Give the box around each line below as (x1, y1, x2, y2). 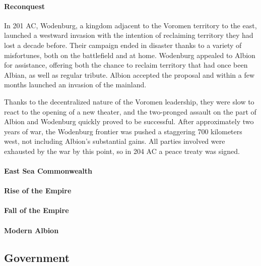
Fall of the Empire (4, 205, 69, 216)
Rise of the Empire (4, 185, 72, 196)
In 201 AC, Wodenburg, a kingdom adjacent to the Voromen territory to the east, (4, 20, 257, 30)
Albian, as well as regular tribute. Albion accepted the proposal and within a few (4, 69, 255, 80)
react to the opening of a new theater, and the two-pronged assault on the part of (4, 106, 256, 117)
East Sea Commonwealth (4, 166, 93, 176)
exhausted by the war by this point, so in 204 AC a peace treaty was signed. (4, 145, 240, 156)
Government (4, 249, 70, 265)
